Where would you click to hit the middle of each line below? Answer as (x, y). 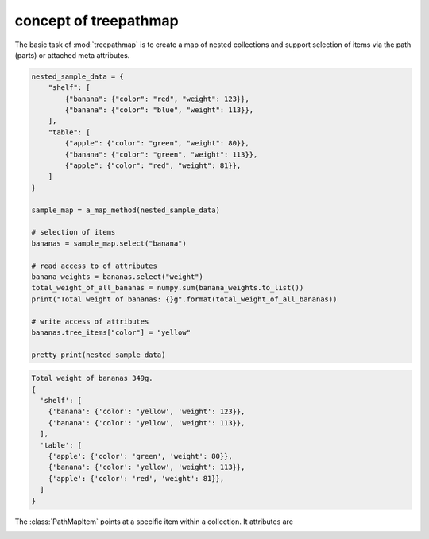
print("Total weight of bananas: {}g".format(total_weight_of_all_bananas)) (184, 299)
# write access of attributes (90, 321)
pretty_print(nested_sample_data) (99, 355)
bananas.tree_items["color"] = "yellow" (111, 332)
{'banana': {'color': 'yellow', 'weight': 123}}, (147, 412)
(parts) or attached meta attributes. (72, 55)
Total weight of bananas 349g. (93, 378)
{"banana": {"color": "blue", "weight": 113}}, (159, 110)
